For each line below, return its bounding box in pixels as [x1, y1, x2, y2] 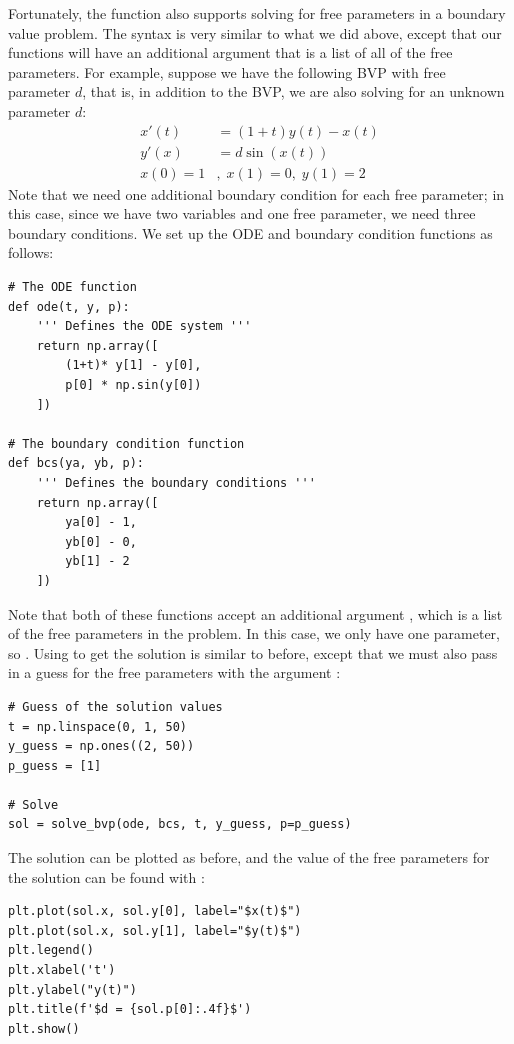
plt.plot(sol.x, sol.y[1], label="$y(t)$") [8, 923, 302, 938]
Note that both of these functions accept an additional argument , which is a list [8, 603, 503, 624]
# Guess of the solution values [8, 699, 223, 714]
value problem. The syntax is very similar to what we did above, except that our [8, 22, 502, 43]
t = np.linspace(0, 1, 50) [8, 719, 187, 734]
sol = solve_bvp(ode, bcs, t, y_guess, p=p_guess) [8, 817, 352, 832]
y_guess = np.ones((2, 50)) [8, 739, 195, 754]
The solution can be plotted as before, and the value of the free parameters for [8, 847, 490, 868]
